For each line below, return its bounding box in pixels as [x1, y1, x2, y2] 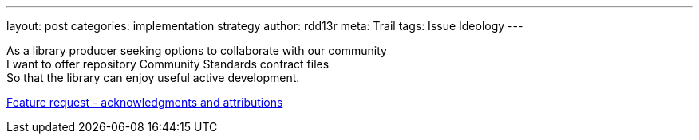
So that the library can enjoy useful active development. [6, 71, 300, 84]
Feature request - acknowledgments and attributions [6, 95, 283, 109]
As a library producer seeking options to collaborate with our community [6, 44, 387, 57]
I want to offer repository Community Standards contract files [6, 57, 330, 71]
